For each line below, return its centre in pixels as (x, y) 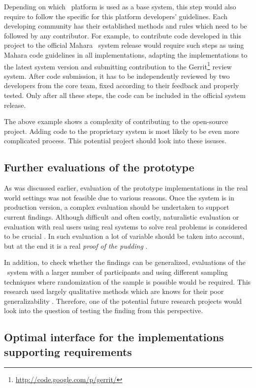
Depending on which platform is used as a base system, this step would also (120, 6)
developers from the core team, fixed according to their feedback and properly (122, 85)
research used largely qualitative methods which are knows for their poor (114, 291)
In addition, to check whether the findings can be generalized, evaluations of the (125, 262)
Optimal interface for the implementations (114, 337)
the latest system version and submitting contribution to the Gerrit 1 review (118, 65)
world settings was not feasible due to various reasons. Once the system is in (119, 197)
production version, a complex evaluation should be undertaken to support (117, 207)
